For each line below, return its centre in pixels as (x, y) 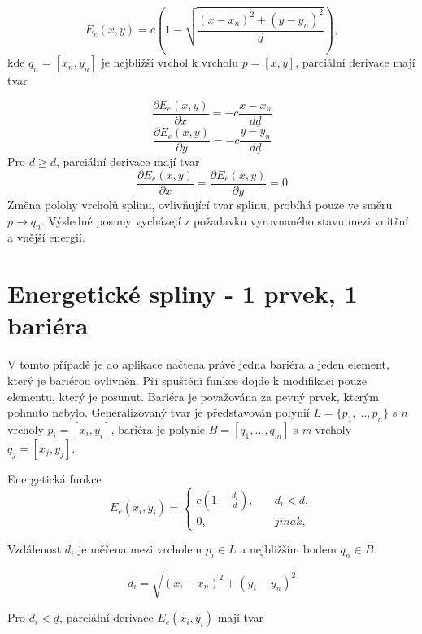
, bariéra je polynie (158, 428)
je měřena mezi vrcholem (140, 549)
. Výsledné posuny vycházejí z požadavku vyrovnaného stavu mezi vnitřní (225, 220)
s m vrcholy (323, 428)
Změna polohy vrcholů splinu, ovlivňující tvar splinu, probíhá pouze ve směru (200, 205)
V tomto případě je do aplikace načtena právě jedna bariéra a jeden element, (198, 364)
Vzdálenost (35, 549)
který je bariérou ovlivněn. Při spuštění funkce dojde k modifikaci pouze (187, 380)
